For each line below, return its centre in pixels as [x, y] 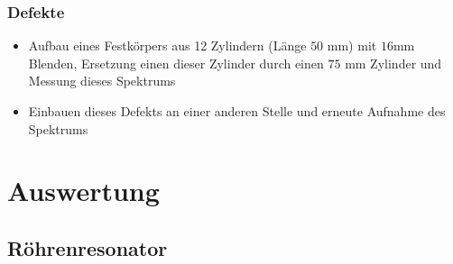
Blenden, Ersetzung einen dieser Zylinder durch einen [176, 63]
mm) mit [352, 46]
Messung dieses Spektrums [102, 81]
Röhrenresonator [88, 247]
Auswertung [83, 191]
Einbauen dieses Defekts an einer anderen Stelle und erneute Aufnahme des [237, 111]
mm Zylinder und [393, 63]
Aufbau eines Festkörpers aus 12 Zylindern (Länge [167, 46]
